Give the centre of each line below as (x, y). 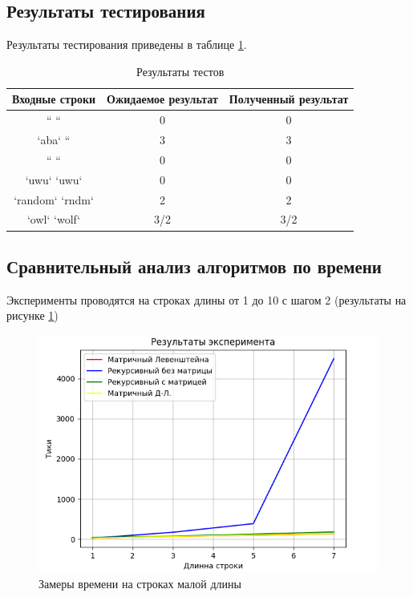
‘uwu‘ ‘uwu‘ (54, 179)
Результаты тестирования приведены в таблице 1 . (127, 44)
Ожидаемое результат (162, 99)
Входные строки (54, 99)
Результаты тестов (180, 71)
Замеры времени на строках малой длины (140, 583)
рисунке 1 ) (32, 315)
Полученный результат (289, 99)
